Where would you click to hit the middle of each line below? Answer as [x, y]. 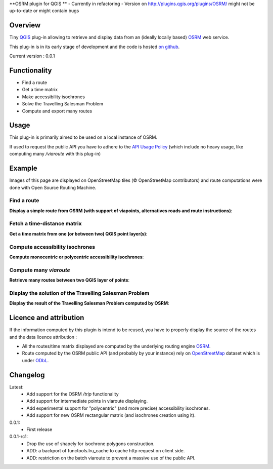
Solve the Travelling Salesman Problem [63, 104]
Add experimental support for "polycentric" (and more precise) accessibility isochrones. [118, 408]
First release [39, 429]
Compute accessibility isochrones [52, 247]
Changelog [27, 375]
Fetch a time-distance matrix [45, 224]
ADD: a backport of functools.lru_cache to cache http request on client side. [106, 451]
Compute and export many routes [57, 111]
